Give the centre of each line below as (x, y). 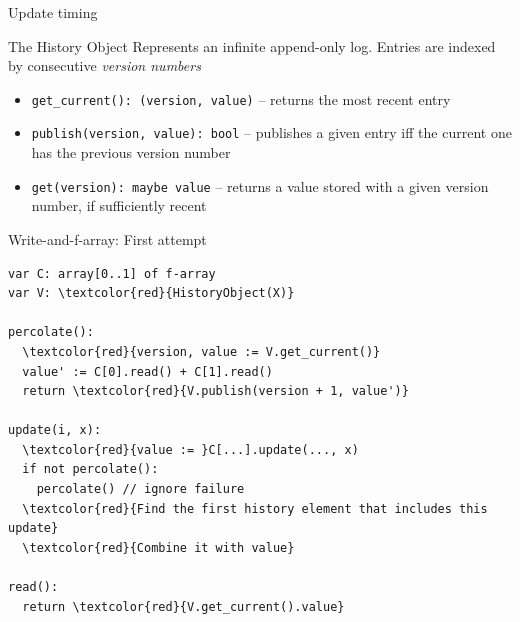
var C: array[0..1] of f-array (112, 273)
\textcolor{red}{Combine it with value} (158, 547)
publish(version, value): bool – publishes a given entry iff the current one (271, 132)
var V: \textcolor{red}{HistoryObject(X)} (151, 293)
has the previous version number (131, 152)
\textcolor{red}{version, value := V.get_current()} (201, 351)
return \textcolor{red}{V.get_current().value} (183, 606)
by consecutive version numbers (104, 65)
